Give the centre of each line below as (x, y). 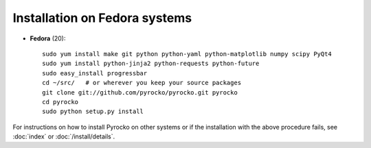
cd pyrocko (60, 102)
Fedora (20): (48, 38)
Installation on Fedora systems (102, 18)
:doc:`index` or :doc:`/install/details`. (64, 136)
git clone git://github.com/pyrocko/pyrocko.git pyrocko (140, 92)
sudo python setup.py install (93, 112)
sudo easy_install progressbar (95, 73)
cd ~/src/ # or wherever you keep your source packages (142, 83)
